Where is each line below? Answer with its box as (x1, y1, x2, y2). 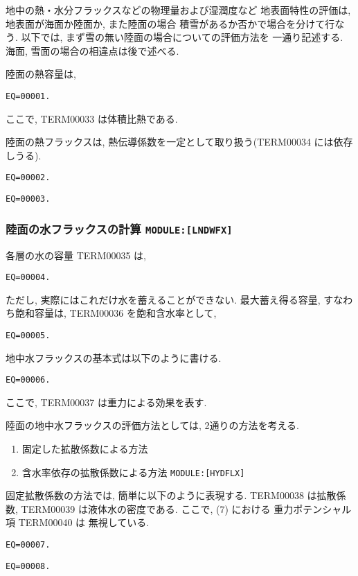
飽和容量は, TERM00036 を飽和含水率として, (15, 306, 217, 320)
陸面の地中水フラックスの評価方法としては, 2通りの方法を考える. (6, 418, 299, 433)
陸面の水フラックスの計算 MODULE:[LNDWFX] (6, 220, 233, 237)
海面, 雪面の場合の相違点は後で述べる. (6, 43, 179, 58)
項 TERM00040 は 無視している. (6, 515, 150, 530)
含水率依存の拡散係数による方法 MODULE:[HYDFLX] (21, 464, 245, 479)
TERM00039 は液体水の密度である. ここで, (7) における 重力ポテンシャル (21, 501, 352, 516)
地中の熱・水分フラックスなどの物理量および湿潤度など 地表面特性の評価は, (6, 3, 351, 17)
